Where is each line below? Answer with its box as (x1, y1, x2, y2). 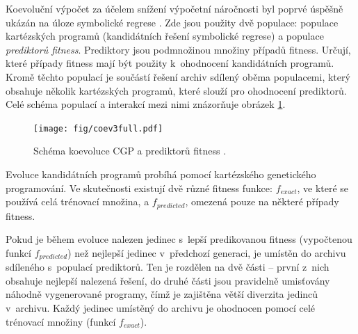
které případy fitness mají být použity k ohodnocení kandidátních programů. (6, 56, 334, 70)
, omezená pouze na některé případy (185, 194, 339, 209)
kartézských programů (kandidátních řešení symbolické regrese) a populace (6, 29, 324, 43)
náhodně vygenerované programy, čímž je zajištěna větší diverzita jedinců (6, 287, 318, 301)
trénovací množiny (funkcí (6, 314, 116, 328)
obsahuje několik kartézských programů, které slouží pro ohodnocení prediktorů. (6, 83, 347, 97)
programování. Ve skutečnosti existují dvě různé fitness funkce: (6, 180, 272, 195)
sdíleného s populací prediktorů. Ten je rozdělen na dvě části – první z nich (6, 260, 329, 274)
